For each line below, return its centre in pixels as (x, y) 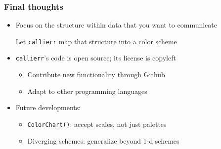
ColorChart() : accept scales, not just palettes (97, 124)
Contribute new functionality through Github (96, 74)
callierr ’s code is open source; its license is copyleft (96, 58)
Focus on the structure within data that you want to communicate (116, 25)
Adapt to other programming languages (87, 91)
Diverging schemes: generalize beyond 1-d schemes (103, 140)
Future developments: (48, 107)
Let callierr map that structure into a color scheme (96, 41)
